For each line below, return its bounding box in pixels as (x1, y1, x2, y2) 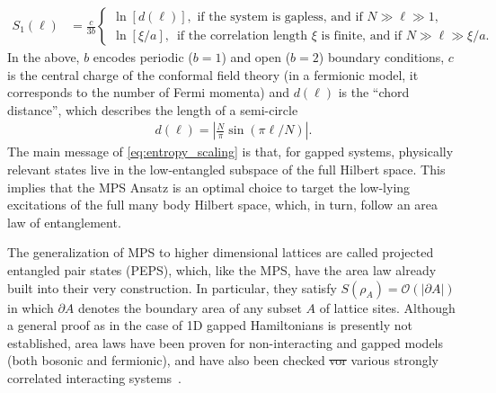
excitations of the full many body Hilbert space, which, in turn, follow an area (7, 195, 438, 214)
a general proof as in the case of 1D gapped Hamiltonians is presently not (7, 316, 413, 335)
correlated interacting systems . (7, 368, 182, 387)
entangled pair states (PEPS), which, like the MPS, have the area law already (7, 261, 437, 279)
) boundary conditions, (318, 48, 445, 67)
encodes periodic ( (93, 48, 193, 67)
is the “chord (338, 83, 410, 102)
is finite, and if (321, 29, 403, 42)
